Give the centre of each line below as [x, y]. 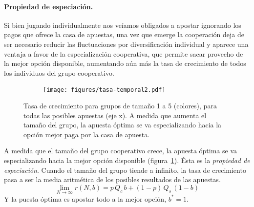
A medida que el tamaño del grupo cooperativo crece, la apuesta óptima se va [121, 151]
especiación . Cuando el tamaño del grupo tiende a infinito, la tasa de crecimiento [125, 170]
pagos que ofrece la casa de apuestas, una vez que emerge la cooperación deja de [124, 34]
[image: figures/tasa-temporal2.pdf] [104, 90]
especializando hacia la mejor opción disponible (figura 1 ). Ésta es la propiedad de [127, 160]
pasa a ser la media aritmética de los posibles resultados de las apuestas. [112, 179]
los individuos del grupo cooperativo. [59, 72]
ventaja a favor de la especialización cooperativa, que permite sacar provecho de [124, 53]
